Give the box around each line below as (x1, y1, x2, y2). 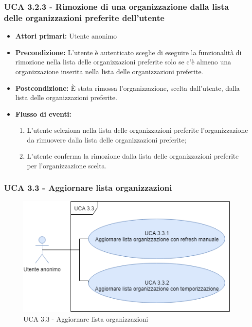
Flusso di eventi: (15, 108, 72, 119)
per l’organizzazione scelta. (27, 161, 107, 171)
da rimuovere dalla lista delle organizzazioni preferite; (27, 134, 186, 144)
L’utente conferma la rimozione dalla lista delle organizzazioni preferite (27, 151, 239, 161)
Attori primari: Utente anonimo (15, 31, 117, 41)
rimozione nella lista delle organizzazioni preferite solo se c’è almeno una (15, 57, 232, 67)
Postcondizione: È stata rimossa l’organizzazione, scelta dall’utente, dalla (15, 82, 240, 93)
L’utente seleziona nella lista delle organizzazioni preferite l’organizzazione (27, 125, 248, 135)
